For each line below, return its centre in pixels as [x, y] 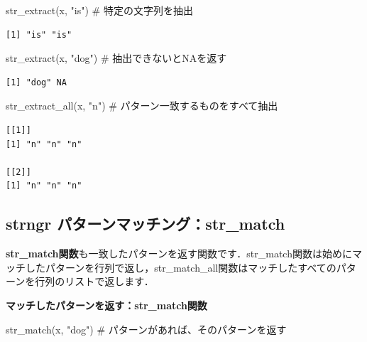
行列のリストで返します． [94, 281]
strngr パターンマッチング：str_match [146, 224]
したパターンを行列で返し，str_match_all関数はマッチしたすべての [181, 267]
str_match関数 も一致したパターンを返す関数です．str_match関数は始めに [179, 253]
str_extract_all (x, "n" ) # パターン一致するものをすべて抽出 [142, 106]
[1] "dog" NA [36, 82]
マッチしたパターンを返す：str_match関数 [106, 305]
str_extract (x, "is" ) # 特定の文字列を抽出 [99, 10]
